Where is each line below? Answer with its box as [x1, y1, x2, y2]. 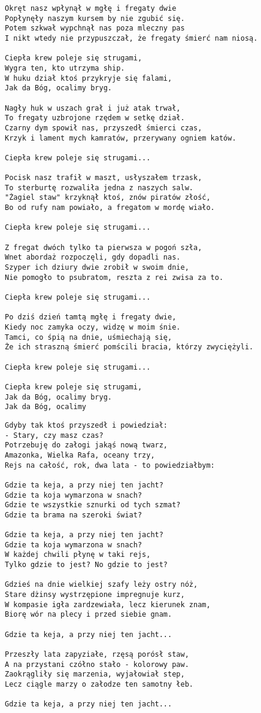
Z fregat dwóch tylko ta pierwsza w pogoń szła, [5, 243, 202, 252]
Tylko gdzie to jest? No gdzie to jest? [5, 560, 168, 569]
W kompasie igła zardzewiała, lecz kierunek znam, [5, 600, 211, 609]
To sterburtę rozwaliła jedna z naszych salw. [5, 183, 193, 192]
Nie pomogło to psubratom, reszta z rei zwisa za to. [5, 273, 224, 282]
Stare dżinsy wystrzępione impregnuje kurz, [5, 590, 185, 599]
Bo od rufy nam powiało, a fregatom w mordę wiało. [5, 203, 215, 212]
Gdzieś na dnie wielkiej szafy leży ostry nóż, [5, 580, 198, 589]
